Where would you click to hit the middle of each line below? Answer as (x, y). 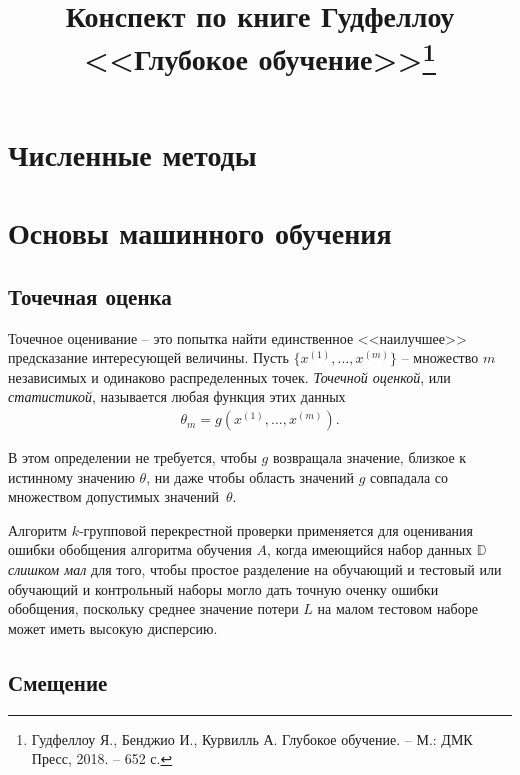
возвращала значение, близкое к (369, 457)
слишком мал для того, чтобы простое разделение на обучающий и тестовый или (255, 569)
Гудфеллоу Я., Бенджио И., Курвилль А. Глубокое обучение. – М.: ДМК (252, 738)
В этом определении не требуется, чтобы (132, 457)
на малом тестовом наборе (397, 608)
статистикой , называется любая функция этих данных (177, 396)
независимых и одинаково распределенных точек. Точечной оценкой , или (229, 376)
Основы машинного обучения (200, 232)
